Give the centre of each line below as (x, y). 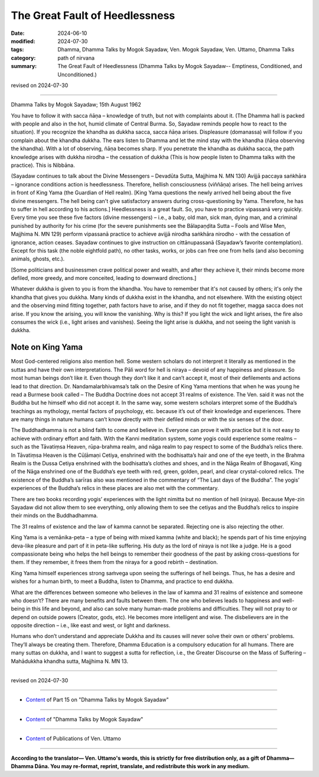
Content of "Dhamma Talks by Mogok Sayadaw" (84, 719)
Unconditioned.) (77, 75)
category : (23, 58)
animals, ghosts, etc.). (38, 259)
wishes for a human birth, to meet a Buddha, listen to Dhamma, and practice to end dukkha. (122, 581)
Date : (18, 33)
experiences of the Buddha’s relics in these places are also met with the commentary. (115, 488)
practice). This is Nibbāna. (43, 165)
